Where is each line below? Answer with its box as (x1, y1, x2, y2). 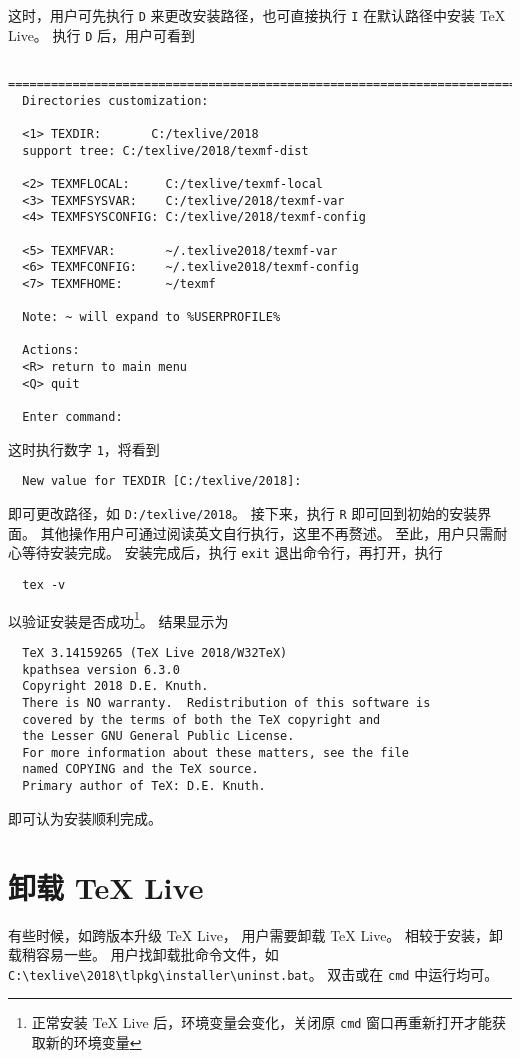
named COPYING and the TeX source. (22, 762, 259, 777)
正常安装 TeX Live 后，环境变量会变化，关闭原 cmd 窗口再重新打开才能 (31, 1012, 493, 1033)
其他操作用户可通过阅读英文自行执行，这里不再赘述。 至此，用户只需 (40, 522, 494, 543)
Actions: (22, 343, 80, 358)
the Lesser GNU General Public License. (22, 729, 295, 744)
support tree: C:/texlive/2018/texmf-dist (22, 143, 309, 158)
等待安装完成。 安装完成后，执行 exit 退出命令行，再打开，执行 (21, 542, 443, 563)
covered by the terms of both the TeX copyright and (22, 712, 381, 727)
